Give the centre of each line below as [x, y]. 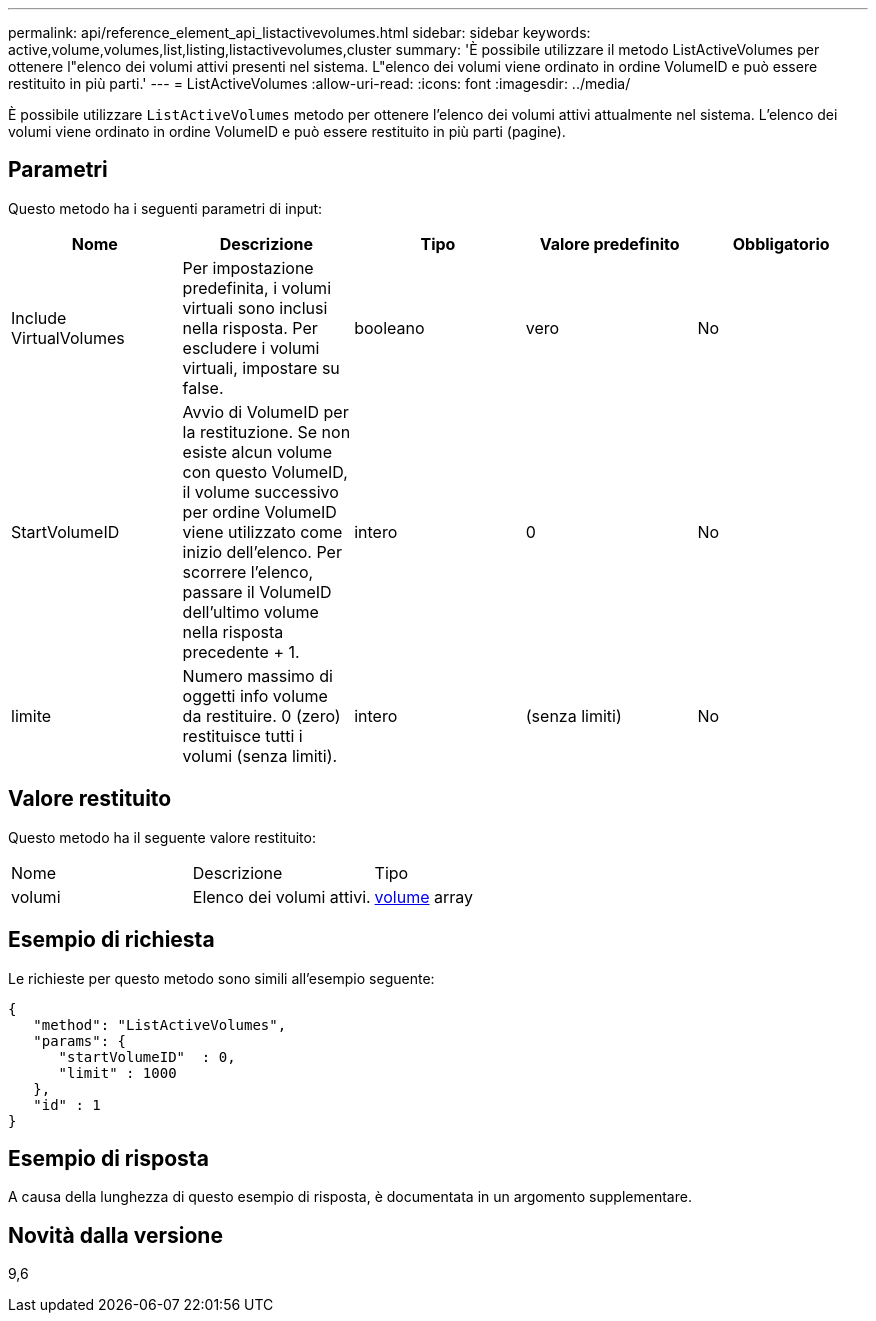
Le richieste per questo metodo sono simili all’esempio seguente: [221, 978]
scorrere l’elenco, [248, 571]
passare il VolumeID [257, 591]
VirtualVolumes [68, 337]
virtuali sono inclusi [255, 307]
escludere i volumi [251, 347]
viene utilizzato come [262, 531]
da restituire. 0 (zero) [261, 715]
